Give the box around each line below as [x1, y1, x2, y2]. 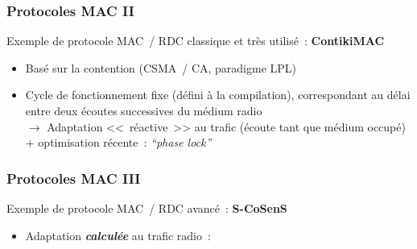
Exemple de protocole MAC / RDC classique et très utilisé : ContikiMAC [6, 32, 385, 49]
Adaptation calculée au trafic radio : [25, 226, 211, 243]
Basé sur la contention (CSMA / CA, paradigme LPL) [25, 59, 297, 76]
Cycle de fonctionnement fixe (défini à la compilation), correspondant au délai [25, 86, 411, 103]
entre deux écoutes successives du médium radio [25, 102, 262, 118]
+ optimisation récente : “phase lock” [25, 134, 212, 151]
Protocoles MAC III [6, 168, 141, 188]
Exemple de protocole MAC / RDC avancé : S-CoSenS [6, 200, 287, 216]
